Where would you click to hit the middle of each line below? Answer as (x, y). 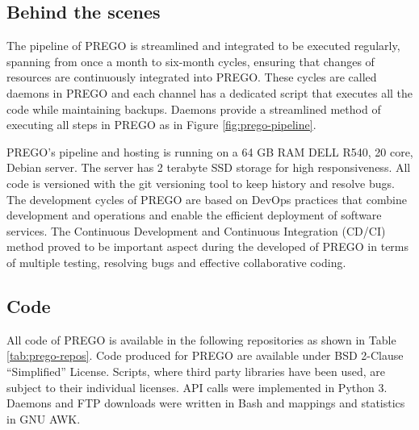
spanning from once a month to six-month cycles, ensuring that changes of (191, 61)
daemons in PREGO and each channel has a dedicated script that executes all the (210, 92)
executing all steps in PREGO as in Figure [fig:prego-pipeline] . (161, 125)
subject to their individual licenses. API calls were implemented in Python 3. (197, 387)
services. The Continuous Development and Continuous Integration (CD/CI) (196, 230)
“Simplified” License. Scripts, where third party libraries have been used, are (196, 371)
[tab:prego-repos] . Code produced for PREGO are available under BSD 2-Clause (205, 355)
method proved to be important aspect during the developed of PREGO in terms (208, 246)
